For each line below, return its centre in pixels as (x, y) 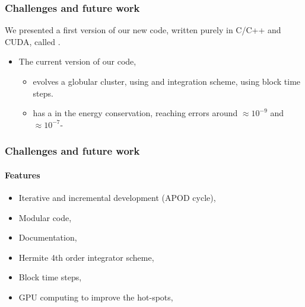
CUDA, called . (33, 41)
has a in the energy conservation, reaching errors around (135, 113)
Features (23, 175)
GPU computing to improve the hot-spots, (96, 297)
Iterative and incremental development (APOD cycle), (117, 198)
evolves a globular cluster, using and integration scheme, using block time (167, 81)
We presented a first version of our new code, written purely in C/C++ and (143, 30)
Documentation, (48, 237)
